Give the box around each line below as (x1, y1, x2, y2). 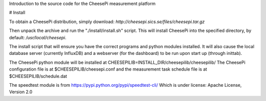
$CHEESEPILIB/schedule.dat (9, 73, 67, 79)
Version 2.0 (9, 89, 33, 95)
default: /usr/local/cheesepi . (9, 34, 66, 40)
